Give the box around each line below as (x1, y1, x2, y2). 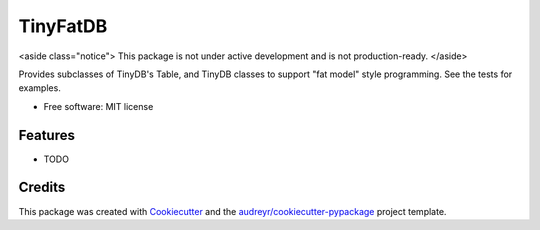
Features (18, 126, 75, 144)
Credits (18, 179, 66, 196)
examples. (18, 82, 62, 94)
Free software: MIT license (43, 100, 154, 112)
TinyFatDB (18, 15, 108, 37)
